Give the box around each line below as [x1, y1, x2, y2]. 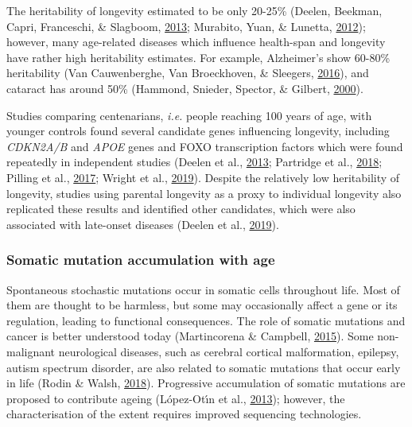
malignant [6, 343, 56, 359]
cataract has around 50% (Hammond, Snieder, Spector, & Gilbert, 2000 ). [6, 80, 363, 96]
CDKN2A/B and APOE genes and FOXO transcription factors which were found [6, 138, 403, 154]
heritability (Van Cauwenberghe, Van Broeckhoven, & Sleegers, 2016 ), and [6, 64, 369, 81]
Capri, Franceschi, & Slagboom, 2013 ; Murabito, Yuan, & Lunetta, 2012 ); [6, 17, 366, 34]
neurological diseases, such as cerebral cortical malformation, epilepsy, [58, 343, 399, 359]
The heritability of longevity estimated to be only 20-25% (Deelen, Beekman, [6, 2, 383, 18]
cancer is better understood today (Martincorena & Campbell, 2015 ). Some [6, 328, 374, 344]
